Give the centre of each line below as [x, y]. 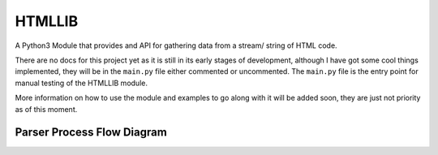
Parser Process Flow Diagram [91, 133]
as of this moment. [46, 109]
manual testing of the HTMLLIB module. [81, 83]
